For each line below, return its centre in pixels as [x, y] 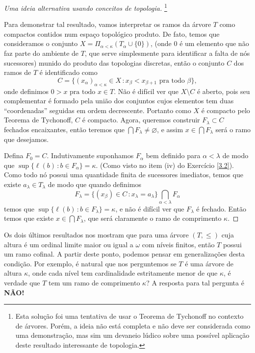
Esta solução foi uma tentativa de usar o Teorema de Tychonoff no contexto [129, 316]
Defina [14, 155]
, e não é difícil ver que [150, 208]
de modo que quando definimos [94, 184]
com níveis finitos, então [178, 244]
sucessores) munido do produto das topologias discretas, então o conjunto [114, 62]
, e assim [170, 129]
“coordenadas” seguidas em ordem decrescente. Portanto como [98, 110]
